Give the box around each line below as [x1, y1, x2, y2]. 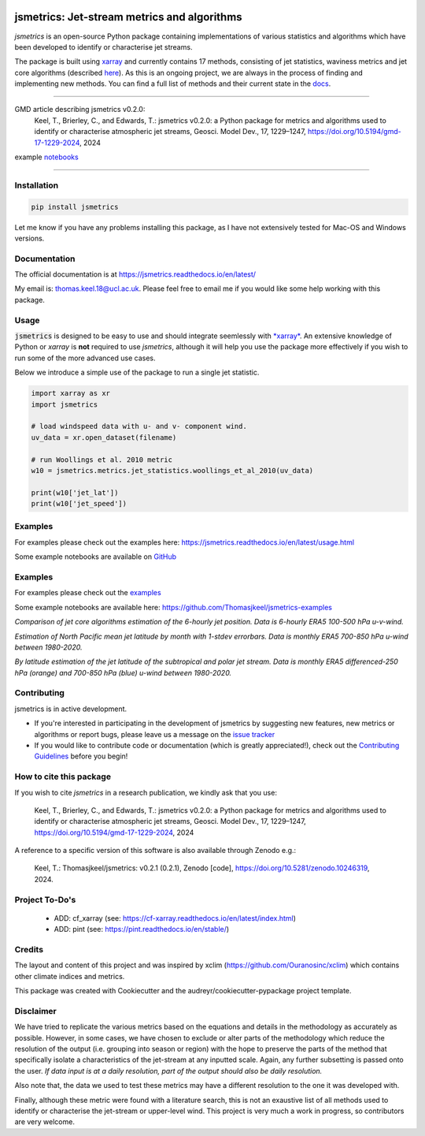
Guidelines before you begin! [34, 751, 128, 761]
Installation [14, 180, 59, 191]
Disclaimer [14, 1005, 57, 1016]
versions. [14, 233, 45, 243]
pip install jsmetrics [31, 202, 119, 211]
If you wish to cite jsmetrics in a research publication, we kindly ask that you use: [14, 788, 277, 797]
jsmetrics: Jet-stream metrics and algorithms [14, 10, 243, 24]
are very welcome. [14, 1117, 75, 1127]
